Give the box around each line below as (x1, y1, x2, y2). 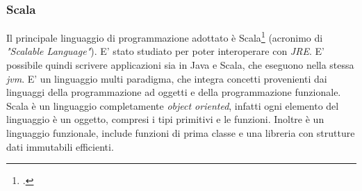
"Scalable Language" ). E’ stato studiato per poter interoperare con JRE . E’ (6, 44, 324, 58)
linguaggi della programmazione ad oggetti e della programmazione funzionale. (6, 85, 341, 99)
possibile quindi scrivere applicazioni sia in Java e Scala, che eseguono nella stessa (6, 58, 354, 72)
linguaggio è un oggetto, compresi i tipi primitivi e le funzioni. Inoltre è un (6, 112, 324, 126)
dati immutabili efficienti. (6, 139, 114, 153)
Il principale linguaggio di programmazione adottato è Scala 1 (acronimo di (6, 28, 323, 44)
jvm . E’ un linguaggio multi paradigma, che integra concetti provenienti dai (6, 71, 327, 85)
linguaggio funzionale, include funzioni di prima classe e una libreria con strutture (6, 126, 355, 140)
